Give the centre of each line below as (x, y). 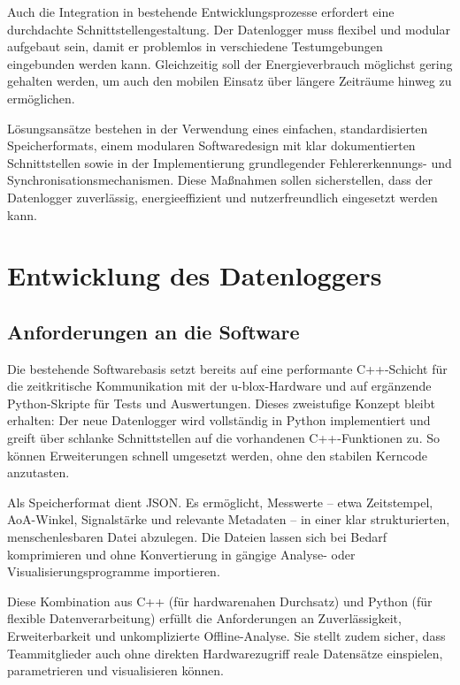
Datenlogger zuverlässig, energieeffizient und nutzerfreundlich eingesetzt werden (222, 197)
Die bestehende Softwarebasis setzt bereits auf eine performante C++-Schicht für (227, 368)
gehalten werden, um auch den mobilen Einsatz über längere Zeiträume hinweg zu (230, 81)
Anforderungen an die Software (153, 331)
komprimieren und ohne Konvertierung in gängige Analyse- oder (181, 554)
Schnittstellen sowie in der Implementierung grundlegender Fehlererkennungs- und (230, 162)
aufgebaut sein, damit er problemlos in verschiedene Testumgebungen (195, 46)
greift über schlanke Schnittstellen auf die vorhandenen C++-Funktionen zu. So (223, 438)
